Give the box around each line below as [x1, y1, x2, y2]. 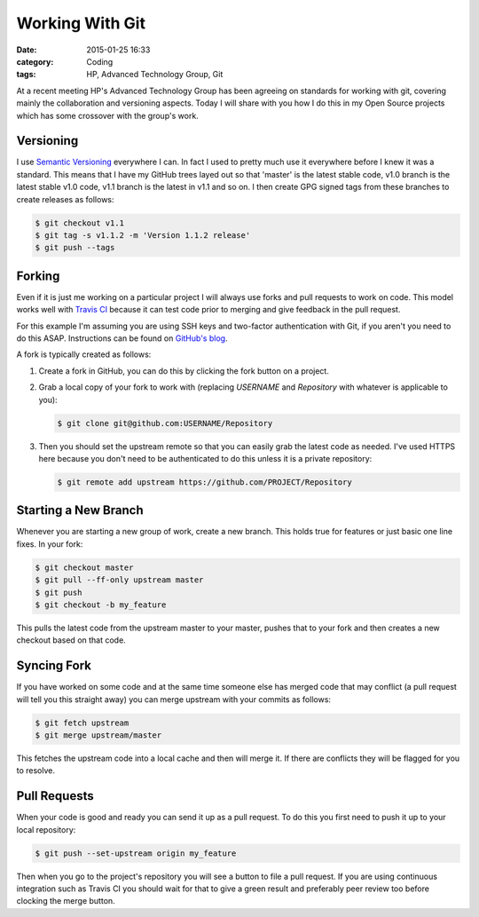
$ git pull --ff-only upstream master [35, 575, 204, 585]
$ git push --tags [35, 242, 115, 253]
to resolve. [16, 765, 56, 776]
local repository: [16, 824, 76, 834]
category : [16, 56, 54, 67]
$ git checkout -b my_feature [35, 599, 167, 610]
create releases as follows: [16, 194, 114, 204]
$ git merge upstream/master [35, 731, 162, 740]
